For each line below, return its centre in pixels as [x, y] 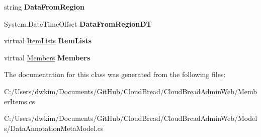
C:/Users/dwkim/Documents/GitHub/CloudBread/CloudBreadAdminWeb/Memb [131, 91]
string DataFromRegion [44, 7]
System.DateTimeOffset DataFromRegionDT [78, 23]
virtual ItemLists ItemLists [48, 41]
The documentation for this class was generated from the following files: [115, 74]
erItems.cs [20, 101]
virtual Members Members [47, 57]
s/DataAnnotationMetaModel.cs [54, 128]
